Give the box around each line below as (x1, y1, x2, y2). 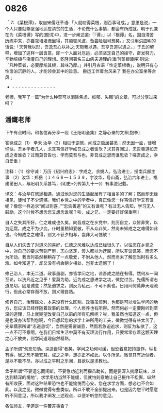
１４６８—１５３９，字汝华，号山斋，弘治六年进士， (47, 174, 154, 180)
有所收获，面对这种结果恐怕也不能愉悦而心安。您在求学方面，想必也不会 (5, 380, 149, 386)
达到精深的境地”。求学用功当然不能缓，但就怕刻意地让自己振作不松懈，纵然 (5, 374, 156, 380)
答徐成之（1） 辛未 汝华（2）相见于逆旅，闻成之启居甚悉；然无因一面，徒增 (5, 139, 157, 146)
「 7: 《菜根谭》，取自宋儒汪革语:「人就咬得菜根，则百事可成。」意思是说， (5, 19, 153, 25)
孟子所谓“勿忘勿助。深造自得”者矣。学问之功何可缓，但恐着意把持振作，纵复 (5, 345, 158, 351)
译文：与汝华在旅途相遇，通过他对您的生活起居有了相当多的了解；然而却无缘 (5, 190, 158, 197)
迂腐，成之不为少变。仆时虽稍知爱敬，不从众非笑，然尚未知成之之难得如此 (9, 225, 158, 231)
